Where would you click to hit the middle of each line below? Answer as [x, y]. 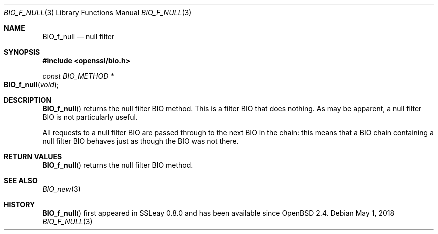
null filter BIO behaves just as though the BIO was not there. [141, 141]
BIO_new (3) [62, 189]
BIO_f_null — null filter [79, 37]
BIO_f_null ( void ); [32, 85]
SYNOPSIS [22, 52]
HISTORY [20, 204]
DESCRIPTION [28, 100]
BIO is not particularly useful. [90, 117]
